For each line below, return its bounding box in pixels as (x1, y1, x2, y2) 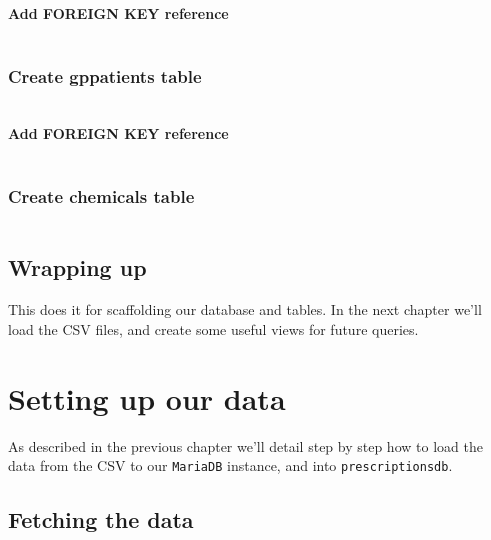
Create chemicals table (8, 183, 195, 208)
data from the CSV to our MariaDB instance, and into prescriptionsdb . (8, 455, 453, 476)
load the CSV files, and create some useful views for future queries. (8, 318, 419, 339)
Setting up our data (8, 377, 286, 418)
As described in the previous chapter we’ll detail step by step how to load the (8, 435, 483, 456)
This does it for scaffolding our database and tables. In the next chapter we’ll (8, 299, 482, 320)
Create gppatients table (8, 63, 202, 88)
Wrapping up (8, 252, 147, 283)
